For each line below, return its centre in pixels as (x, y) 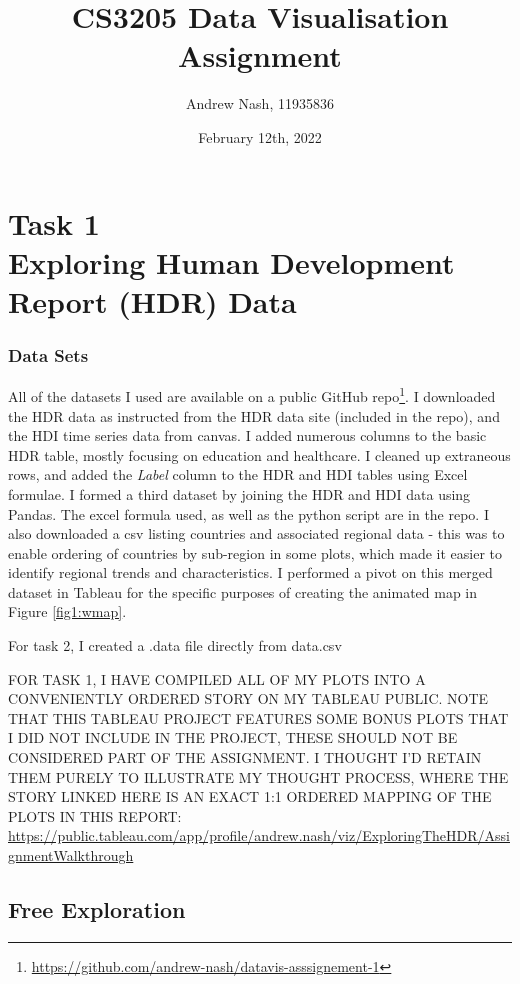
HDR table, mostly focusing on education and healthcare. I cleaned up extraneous (259, 454)
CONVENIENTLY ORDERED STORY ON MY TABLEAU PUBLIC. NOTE (248, 698)
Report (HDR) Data (152, 300)
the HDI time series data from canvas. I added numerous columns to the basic (247, 435)
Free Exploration (97, 908)
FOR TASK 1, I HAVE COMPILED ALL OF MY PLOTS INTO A (217, 678)
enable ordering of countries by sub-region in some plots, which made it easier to (255, 552)
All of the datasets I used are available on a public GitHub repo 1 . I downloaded (252, 394)
